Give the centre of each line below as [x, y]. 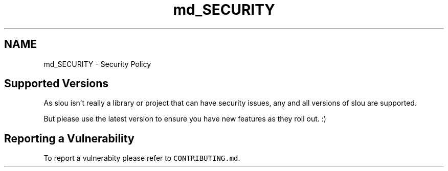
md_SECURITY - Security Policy [97, 64]
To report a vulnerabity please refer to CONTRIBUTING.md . [142, 158]
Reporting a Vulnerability [69, 138]
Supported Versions [56, 84]
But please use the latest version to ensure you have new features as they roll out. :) [185, 119]
